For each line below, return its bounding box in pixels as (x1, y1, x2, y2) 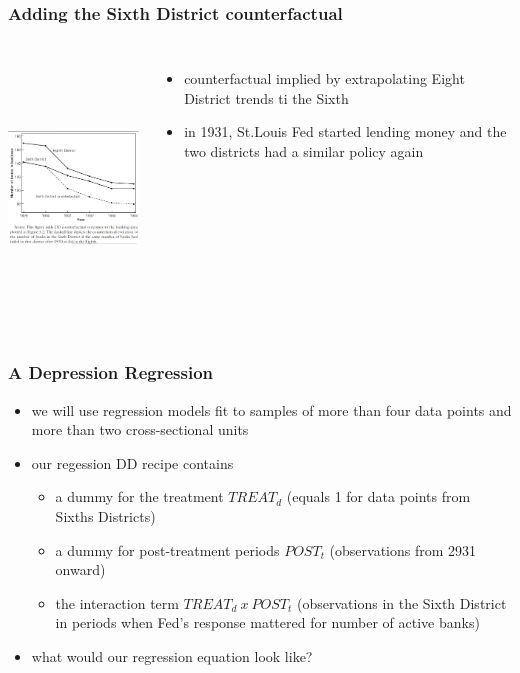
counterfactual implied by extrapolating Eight (184, 68, 465, 89)
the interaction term (55, 592, 179, 613)
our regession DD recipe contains (31, 452, 234, 473)
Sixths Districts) (55, 505, 156, 526)
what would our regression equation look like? (31, 645, 313, 666)
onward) (55, 559, 106, 580)
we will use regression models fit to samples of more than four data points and (31, 399, 512, 420)
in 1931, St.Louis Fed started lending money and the (184, 121, 507, 142)
